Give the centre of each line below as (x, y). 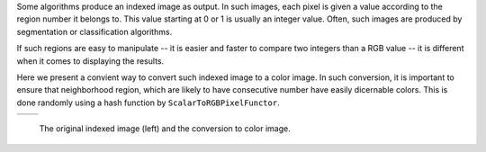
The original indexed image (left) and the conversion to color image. (165, 129)
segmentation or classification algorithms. (94, 31)
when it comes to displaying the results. (90, 61)
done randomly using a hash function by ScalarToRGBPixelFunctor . (148, 103)
